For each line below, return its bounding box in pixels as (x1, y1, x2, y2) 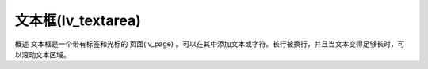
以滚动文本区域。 (14, 49, 71, 59)
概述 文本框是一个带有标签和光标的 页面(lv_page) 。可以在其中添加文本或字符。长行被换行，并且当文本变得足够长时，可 (14, 39, 405, 49)
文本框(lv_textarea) (14, 12, 142, 29)
